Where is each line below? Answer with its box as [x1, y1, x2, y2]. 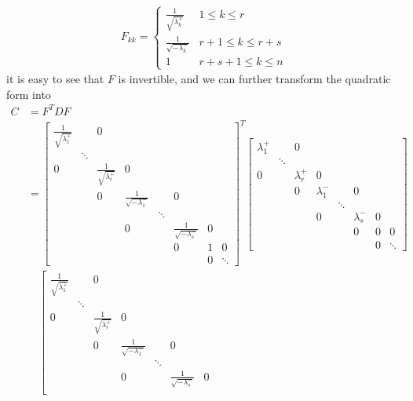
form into [6, 86, 51, 102]
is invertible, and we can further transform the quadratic [118, 71, 391, 87]
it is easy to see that [6, 71, 104, 87]
